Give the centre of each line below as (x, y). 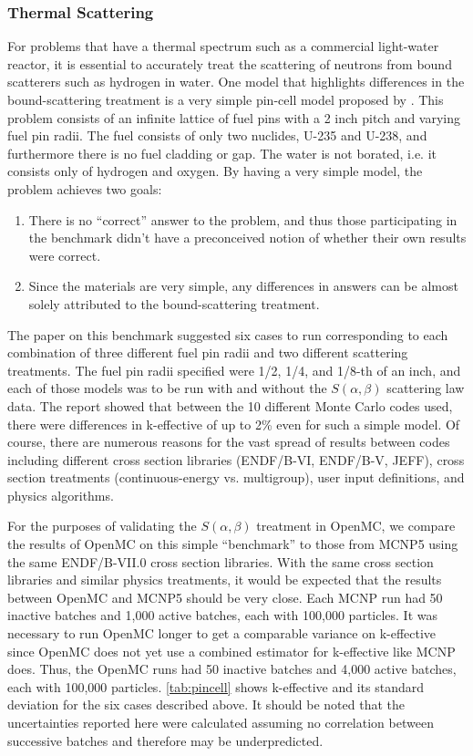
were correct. (65, 255)
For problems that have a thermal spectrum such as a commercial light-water (223, 46)
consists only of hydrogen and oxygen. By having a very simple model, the (215, 171)
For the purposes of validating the (102, 526)
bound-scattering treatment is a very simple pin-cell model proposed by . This (226, 99)
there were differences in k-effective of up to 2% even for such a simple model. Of (234, 424)
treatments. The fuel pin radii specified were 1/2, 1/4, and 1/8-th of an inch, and (234, 370)
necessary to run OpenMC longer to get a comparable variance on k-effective (222, 633)
